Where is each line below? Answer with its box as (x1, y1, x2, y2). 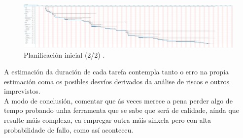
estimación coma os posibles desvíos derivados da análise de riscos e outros (4, 76, 230, 86)
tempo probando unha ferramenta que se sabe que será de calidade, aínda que (4, 105, 239, 115)
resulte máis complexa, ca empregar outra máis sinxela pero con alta (4, 115, 211, 125)
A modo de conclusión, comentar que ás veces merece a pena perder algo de (4, 95, 233, 105)
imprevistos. (4, 86, 40, 96)
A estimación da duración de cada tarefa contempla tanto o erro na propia (4, 67, 229, 77)
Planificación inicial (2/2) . (24, 50, 105, 60)
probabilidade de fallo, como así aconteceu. (4, 124, 134, 135)
